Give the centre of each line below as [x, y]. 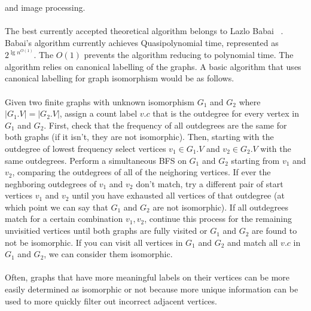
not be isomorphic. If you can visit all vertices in [94, 242]
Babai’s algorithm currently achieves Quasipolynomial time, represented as [142, 42]
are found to [275, 231]
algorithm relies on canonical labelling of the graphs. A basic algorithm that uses [153, 66]
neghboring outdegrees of [51, 183]
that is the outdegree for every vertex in [226, 113]
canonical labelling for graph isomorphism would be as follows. [120, 78]
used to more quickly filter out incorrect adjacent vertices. [111, 301]
